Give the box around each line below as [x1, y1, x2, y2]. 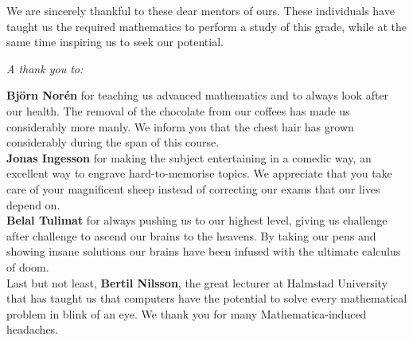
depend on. [6, 196, 60, 213]
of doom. [6, 258, 49, 275]
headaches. [6, 321, 59, 338]
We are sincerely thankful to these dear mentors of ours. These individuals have [6, 2, 395, 18]
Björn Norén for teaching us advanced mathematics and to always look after [6, 87, 389, 104]
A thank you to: [6, 60, 84, 76]
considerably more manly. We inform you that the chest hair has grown [6, 118, 354, 135]
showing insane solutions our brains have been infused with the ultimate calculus [6, 243, 401, 260]
